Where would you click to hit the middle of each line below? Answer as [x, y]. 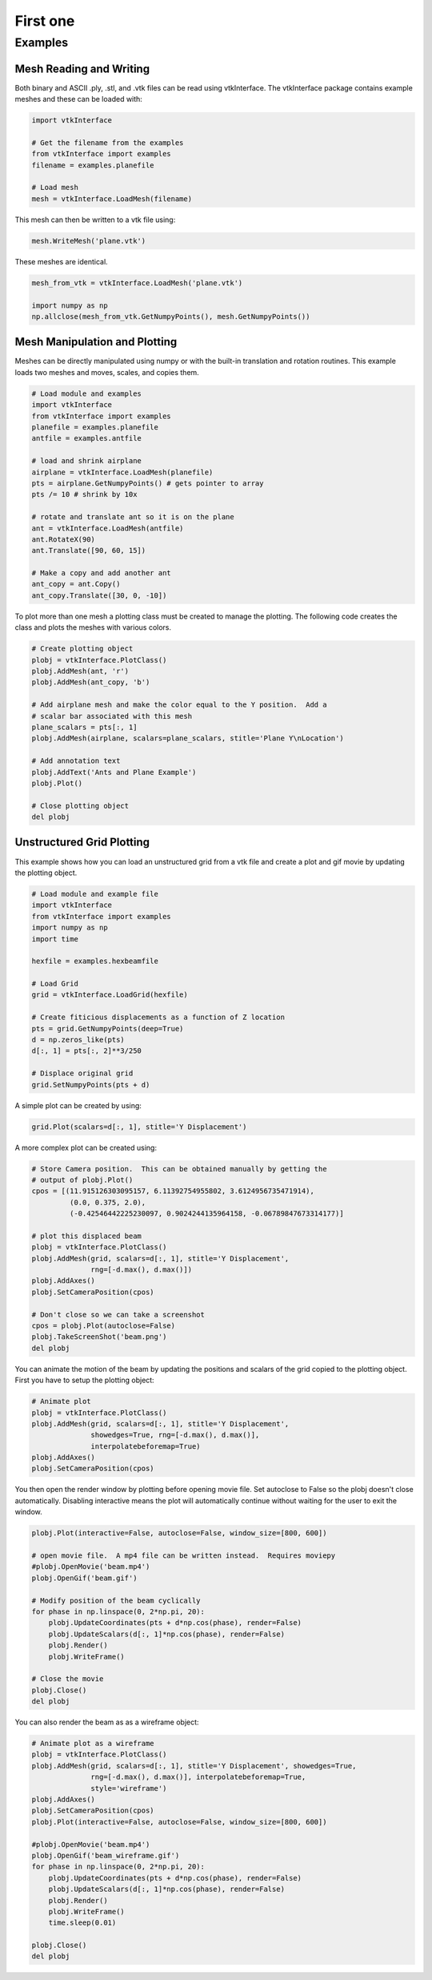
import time [55, 939]
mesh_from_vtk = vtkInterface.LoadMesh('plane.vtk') [137, 283]
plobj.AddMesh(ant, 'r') [80, 671]
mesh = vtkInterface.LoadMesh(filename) [112, 199]
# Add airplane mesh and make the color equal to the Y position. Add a [179, 705]
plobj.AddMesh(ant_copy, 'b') [91, 682]
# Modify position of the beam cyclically [116, 1600]
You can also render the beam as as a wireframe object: [107, 1722]
